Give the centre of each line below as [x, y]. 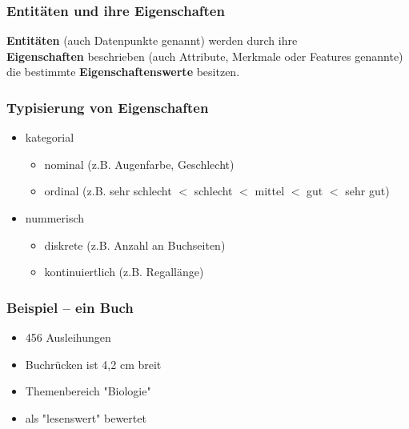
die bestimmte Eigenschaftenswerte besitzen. [123, 72]
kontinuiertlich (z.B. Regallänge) [124, 272]
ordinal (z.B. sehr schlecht [108, 191]
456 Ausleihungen [68, 337]
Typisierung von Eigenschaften [108, 107]
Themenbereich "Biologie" [88, 391]
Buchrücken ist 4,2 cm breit [93, 364]
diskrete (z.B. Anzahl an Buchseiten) [135, 245]
